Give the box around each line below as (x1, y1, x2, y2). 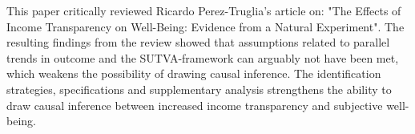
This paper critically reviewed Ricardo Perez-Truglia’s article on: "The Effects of (6, 2, 401, 18)
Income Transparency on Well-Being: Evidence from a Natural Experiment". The (6, 18, 405, 35)
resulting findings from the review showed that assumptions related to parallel (6, 34, 390, 51)
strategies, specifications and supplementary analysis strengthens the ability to (6, 80, 392, 97)
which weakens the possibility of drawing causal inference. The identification (6, 65, 381, 82)
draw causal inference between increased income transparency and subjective (6, 96, 383, 113)
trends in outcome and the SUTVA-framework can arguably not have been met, (6, 49, 399, 66)
